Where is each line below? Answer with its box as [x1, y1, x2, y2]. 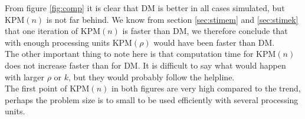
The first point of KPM [5, 82, 90, 94]
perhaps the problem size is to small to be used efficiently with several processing [5, 93, 299, 106]
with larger [5, 70, 44, 83]
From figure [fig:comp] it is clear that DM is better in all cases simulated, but [5, 2, 285, 13]
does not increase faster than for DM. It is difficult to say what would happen [5, 59, 286, 71]
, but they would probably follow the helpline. [68, 70, 235, 83]
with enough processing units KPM [5, 36, 132, 48]
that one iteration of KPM [5, 25, 101, 37]
